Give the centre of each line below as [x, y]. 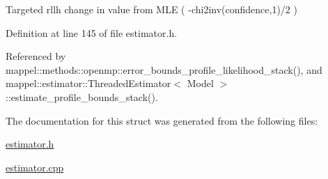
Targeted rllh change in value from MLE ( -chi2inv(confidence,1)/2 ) [151, 9]
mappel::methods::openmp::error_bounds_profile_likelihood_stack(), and [164, 69]
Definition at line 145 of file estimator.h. [92, 32]
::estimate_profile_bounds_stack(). [82, 96]
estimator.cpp [35, 167]
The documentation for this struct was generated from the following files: [162, 120]
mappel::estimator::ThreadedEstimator [88, 83]
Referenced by [36, 56]
